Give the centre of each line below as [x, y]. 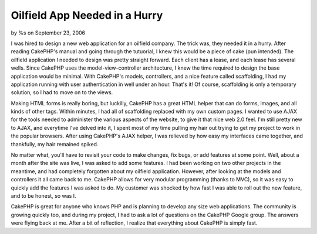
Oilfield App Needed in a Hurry [87, 15]
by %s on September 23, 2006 [48, 33]
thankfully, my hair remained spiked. [55, 144]
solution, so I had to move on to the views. [62, 92]
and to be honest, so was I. [43, 195]
